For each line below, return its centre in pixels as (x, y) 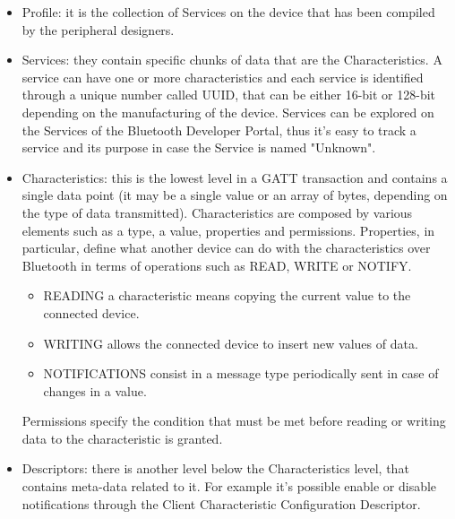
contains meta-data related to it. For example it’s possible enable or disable (229, 486)
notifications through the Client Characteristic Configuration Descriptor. (221, 503)
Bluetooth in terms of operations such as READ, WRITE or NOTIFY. (217, 265)
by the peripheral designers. (98, 29)
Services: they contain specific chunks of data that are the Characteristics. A (232, 60)
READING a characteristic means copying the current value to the (227, 295)
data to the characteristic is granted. (122, 438)
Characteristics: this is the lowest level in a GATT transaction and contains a (235, 177)
